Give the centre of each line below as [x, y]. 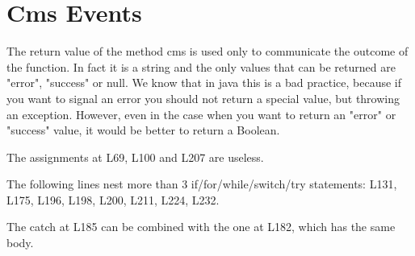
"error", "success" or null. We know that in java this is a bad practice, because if [204, 83]
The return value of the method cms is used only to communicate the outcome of [207, 51]
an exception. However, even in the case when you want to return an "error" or [201, 114]
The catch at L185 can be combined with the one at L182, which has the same [201, 227]
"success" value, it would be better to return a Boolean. [143, 130]
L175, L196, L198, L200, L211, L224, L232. [113, 199]
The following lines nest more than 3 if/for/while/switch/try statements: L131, [202, 184]
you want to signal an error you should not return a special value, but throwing [203, 98]
